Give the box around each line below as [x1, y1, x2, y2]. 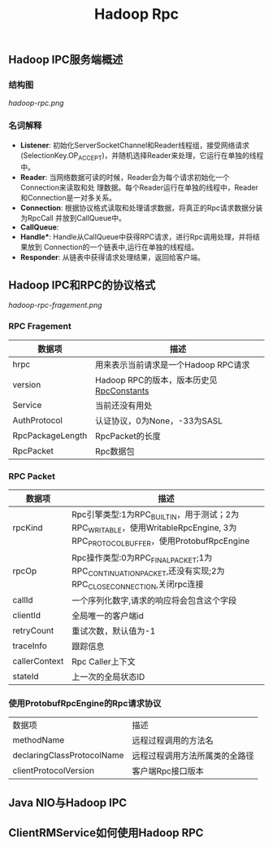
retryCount [12, 625, 54, 636]
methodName [12, 735, 65, 746]
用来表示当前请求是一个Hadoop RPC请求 [94, 359, 250, 371]
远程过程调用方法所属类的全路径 [132, 750, 254, 761]
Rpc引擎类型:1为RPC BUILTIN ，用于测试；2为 [71, 508, 240, 522]
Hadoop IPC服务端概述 [8, 53, 123, 67]
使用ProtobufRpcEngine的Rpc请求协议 [8, 698, 162, 709]
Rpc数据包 [94, 445, 136, 457]
